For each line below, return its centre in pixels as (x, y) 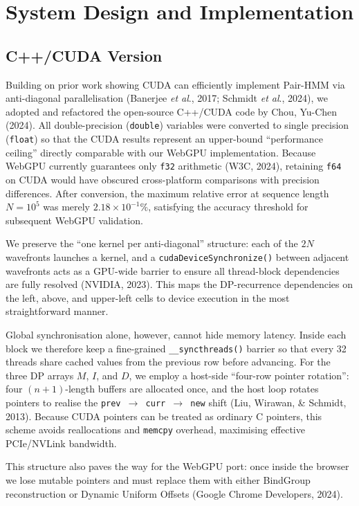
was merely (67, 207)
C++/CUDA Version (84, 55)
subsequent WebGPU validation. (74, 220)
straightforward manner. (57, 311)
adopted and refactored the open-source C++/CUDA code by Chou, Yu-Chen (172, 111)
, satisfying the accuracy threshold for (228, 207)
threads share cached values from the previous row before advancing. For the (168, 362)
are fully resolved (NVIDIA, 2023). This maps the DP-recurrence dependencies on (179, 284)
